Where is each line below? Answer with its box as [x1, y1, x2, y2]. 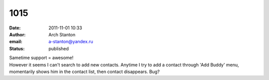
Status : [9, 45, 25, 52]
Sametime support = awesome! [9, 55, 74, 61]
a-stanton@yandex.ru [48, 39, 93, 45]
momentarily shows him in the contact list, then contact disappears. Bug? [9, 69, 160, 75]
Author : [9, 31, 26, 37]
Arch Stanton [48, 31, 76, 37]
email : [9, 39, 22, 45]
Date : [9, 25, 21, 31]
